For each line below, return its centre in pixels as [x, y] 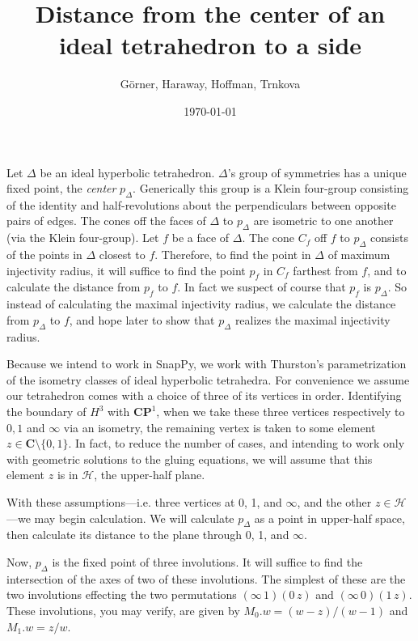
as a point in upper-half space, [329, 518]
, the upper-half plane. [150, 475]
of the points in [44, 255]
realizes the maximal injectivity [312, 319]
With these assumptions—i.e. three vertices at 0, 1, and [144, 502]
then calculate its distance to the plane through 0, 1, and [148, 535]
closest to [122, 255]
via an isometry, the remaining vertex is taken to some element [220, 427]
